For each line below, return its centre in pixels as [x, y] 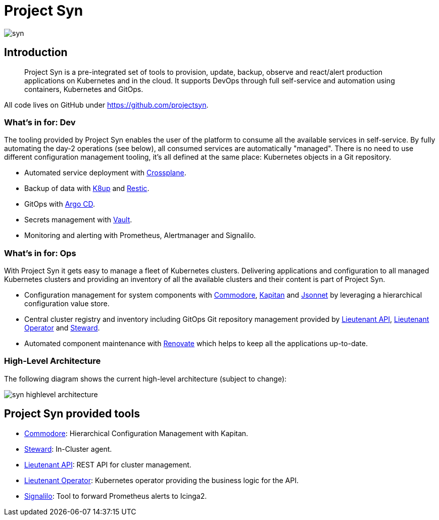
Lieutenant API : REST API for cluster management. [108, 464]
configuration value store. [67, 304]
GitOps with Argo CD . [60, 204]
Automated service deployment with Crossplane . [105, 173]
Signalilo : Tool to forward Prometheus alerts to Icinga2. [116, 496]
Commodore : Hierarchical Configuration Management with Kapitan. [136, 433]
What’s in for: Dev [40, 122]
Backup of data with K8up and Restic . [87, 188]
